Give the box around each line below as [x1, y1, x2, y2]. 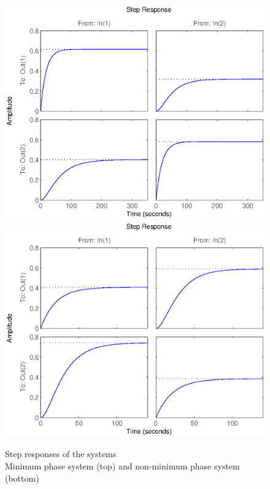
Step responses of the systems [5, 447, 117, 460]
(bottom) [5, 471, 39, 484]
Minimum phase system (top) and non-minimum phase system [5, 459, 240, 472]
